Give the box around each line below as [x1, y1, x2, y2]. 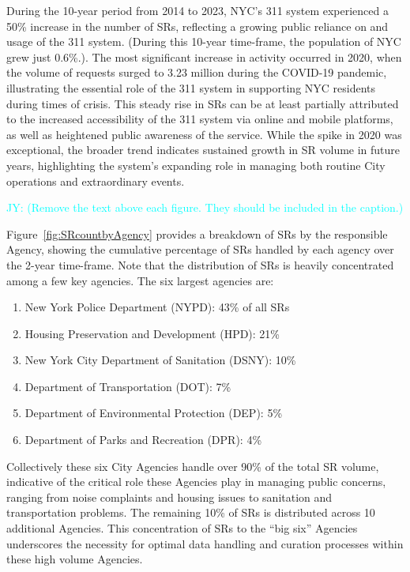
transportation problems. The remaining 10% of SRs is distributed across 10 [6, 504, 375, 521]
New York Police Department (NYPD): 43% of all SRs [24, 299, 290, 315]
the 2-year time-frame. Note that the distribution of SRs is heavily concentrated [6, 256, 394, 273]
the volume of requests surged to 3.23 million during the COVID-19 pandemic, [6, 64, 387, 81]
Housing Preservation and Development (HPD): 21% [24, 325, 280, 341]
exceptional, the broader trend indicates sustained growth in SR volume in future [6, 141, 401, 158]
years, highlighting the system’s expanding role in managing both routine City [6, 156, 386, 173]
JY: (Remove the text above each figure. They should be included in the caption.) [6, 199, 404, 216]
